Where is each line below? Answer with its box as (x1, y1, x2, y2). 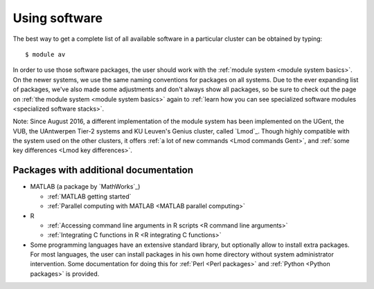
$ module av (25, 50, 66, 58)
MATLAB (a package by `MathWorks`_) (30, 183, 141, 191)
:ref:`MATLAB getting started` (47, 192, 132, 201)
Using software (12, 10, 103, 26)
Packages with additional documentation (12, 165, 194, 176)
